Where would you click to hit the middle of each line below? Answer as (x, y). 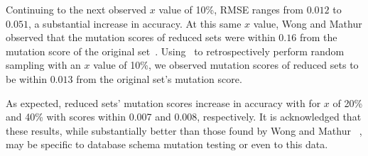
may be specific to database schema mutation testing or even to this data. (167, 144)
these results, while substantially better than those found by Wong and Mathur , (184, 130)
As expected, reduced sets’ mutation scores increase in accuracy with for (163, 102)
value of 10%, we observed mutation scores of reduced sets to (226, 65)
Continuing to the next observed (76, 9)
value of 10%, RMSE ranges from (231, 9)
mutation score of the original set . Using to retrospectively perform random (175, 51)
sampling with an (43, 65)
